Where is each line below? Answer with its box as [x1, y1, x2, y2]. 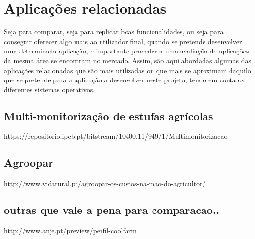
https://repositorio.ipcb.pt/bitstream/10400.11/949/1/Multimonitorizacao [4, 131, 228, 141]
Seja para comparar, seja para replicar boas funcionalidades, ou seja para [4, 27, 224, 37]
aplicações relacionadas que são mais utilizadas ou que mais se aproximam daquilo [4, 65, 251, 75]
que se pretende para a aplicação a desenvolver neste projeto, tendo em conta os [4, 75, 245, 85]
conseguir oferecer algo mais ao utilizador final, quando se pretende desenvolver [4, 36, 242, 46]
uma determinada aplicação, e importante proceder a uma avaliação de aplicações [4, 46, 249, 56]
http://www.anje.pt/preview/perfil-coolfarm [4, 225, 137, 236]
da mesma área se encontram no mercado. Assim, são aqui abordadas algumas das [4, 55, 251, 65]
